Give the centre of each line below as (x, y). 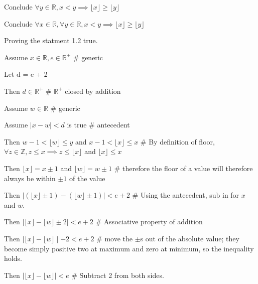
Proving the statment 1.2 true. (51, 40)
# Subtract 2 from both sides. (118, 275)
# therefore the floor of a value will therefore (183, 168)
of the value (87, 178)
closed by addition (93, 91)
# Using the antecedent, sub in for (186, 195)
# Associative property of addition (149, 222)
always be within (30, 178)
